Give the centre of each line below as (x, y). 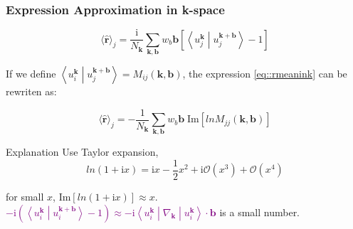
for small (25, 197)
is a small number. (260, 212)
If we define (31, 74)
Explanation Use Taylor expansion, (82, 152)
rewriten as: (31, 91)
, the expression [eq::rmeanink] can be (265, 74)
